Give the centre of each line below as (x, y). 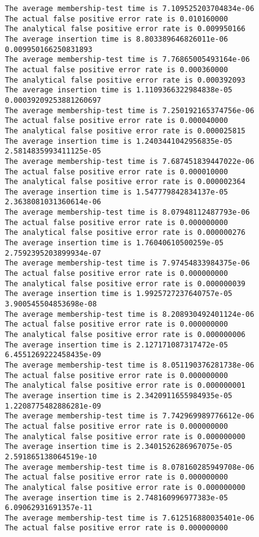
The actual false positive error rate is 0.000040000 (117, 121)
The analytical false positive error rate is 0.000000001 (125, 386)
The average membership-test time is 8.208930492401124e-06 (130, 314)
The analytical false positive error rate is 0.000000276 (125, 233)
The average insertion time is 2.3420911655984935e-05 (119, 395)
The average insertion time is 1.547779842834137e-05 (117, 192)
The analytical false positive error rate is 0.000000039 (125, 283)
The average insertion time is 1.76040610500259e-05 (114, 243)
